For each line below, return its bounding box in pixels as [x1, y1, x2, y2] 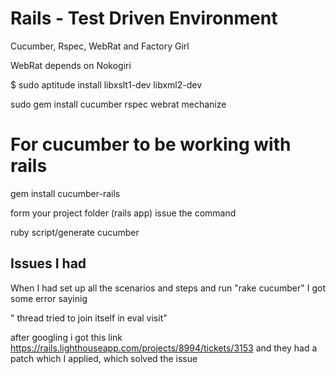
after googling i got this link [10, 331, 123, 343]
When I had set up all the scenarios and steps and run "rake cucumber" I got [10, 282, 326, 294]
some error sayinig [10, 292, 88, 304]
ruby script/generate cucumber [10, 226, 140, 238]
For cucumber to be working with [10, 133, 292, 156]
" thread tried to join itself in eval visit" [10, 312, 168, 324]
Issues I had [10, 255, 87, 272]
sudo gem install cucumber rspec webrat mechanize [10, 98, 227, 110]
